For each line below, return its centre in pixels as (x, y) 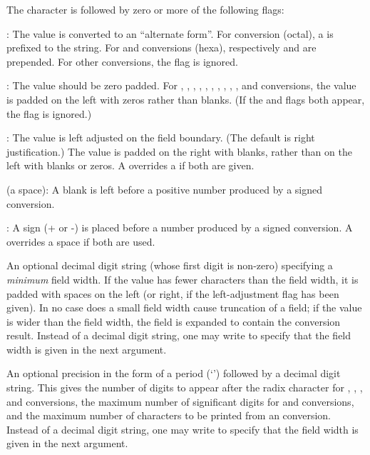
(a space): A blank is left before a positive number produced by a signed (164, 189)
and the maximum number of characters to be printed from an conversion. (169, 415)
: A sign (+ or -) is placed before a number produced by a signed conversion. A (180, 227)
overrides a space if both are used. (81, 241)
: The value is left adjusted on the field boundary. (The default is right (161, 137)
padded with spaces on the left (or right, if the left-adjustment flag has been (173, 293)
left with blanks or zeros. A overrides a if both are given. (130, 165)
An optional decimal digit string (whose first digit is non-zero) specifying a (170, 265)
